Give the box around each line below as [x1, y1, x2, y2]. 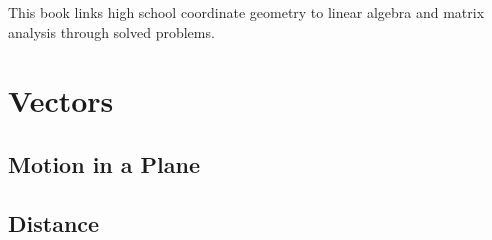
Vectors [8, 80, 114, 121]
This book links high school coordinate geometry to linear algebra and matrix [8, 2, 485, 22]
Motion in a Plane [8, 148, 201, 179]
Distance [8, 207, 100, 238]
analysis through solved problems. [8, 21, 215, 42]
